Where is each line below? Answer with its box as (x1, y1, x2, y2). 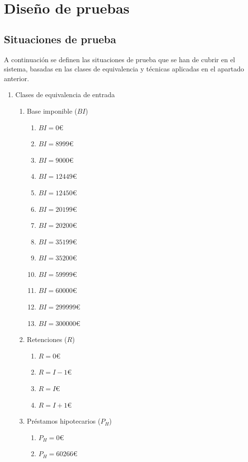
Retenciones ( (27, 334, 67, 344)
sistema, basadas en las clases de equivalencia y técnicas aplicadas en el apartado (4, 64, 244, 74)
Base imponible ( (27, 105, 77, 116)
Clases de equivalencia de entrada (15, 89, 115, 100)
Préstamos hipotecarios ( (27, 416, 101, 426)
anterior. (4, 73, 29, 83)
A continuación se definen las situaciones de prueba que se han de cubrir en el (4, 54, 235, 64)
